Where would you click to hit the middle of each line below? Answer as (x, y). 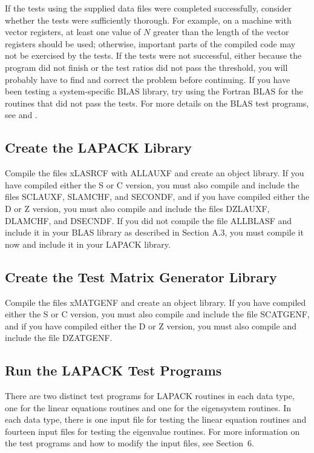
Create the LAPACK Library (98, 147)
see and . (21, 115)
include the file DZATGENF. (59, 338)
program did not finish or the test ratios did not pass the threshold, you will (146, 67)
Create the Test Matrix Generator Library (141, 276)
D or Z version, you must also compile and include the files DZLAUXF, (137, 208)
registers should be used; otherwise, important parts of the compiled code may (150, 43)
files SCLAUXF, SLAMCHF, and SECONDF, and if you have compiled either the (157, 197)
